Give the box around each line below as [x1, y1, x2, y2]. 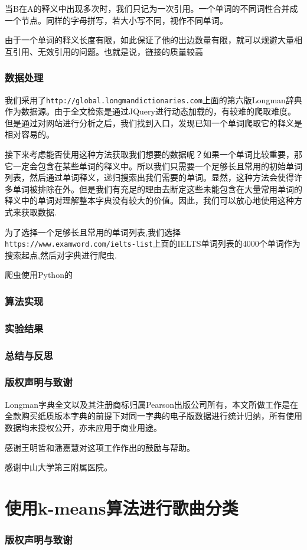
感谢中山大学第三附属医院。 [5, 461, 112, 473]
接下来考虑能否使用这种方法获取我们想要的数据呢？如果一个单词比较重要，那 [5, 148, 302, 161]
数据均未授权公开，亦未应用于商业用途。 [5, 421, 162, 433]
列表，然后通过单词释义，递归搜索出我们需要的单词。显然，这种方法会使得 [5, 171, 294, 184]
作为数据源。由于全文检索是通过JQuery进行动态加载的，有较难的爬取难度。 [5, 105, 296, 117]
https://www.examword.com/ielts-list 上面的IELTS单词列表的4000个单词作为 [5, 237, 301, 250]
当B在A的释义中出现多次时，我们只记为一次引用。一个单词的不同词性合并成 [5, 2, 298, 14]
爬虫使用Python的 [5, 269, 73, 281]
